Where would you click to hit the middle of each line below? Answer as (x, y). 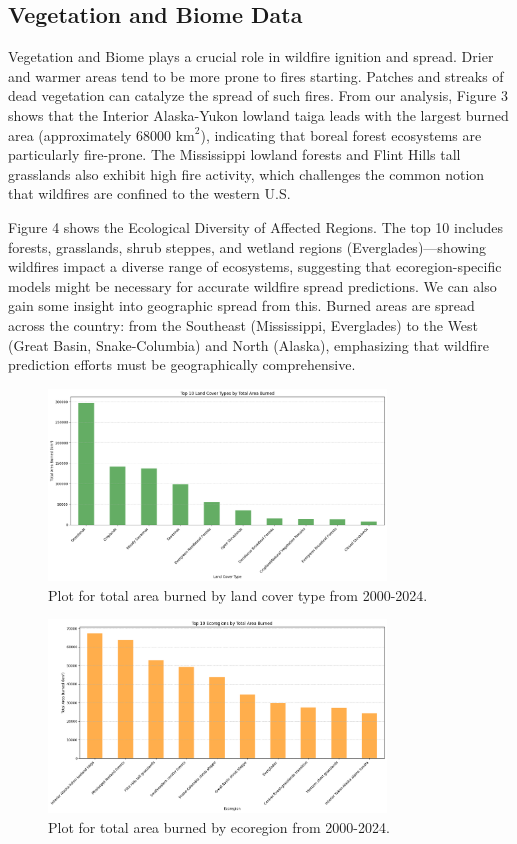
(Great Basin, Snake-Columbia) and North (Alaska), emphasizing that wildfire (248, 344)
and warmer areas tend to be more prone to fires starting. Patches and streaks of (256, 75)
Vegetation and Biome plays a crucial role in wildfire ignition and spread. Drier (251, 56)
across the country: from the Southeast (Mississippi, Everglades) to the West (243, 324)
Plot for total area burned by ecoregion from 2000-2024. (219, 826)
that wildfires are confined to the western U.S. (149, 193)
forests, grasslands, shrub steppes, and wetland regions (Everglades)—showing (247, 246)
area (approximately (70, 134)
